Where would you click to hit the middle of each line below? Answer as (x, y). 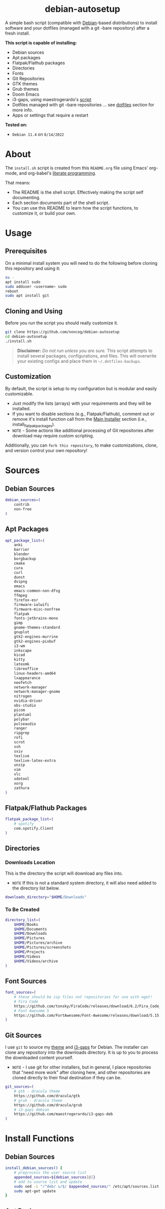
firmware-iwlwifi (32, 604)
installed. (21, 408)
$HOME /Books (26, 925)
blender (22, 554)
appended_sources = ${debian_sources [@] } (55, 1177)
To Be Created (22, 910)
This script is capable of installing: (41, 42)
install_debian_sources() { (34, 1168)
